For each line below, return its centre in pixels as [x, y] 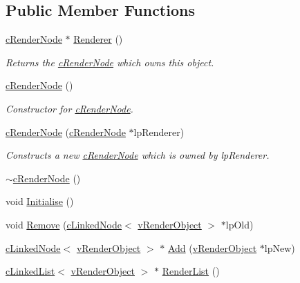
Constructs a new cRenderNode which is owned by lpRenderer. [138, 155]
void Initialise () [40, 201]
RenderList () [191, 271]
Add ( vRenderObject [212, 247]
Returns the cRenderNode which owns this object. [110, 62]
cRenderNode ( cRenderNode [66, 131]
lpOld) [240, 224]
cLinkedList [30, 271]
